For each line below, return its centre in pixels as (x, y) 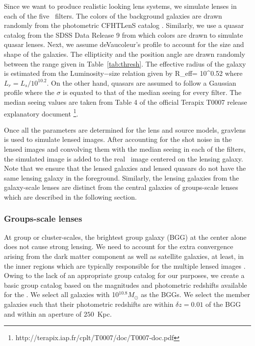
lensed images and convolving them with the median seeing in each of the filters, (125, 149)
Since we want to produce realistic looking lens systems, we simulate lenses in (120, 6)
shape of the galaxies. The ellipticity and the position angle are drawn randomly (125, 54)
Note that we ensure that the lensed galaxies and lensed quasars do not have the (125, 168)
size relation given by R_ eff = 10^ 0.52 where (176, 73)
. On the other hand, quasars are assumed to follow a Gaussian (141, 82)
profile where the (29, 92)
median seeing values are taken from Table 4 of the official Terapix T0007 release (126, 102)
